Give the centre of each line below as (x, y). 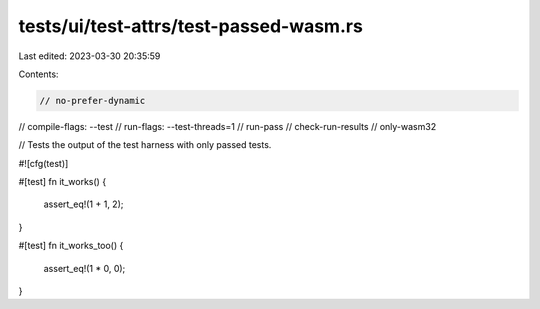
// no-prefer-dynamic (92, 100)
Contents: (38, 74)
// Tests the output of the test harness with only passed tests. (145, 145)
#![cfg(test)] (43, 163)
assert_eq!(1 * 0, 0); (84, 268)
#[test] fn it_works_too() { (71, 246)
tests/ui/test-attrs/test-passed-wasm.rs (191, 26)
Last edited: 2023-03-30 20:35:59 (89, 56)
